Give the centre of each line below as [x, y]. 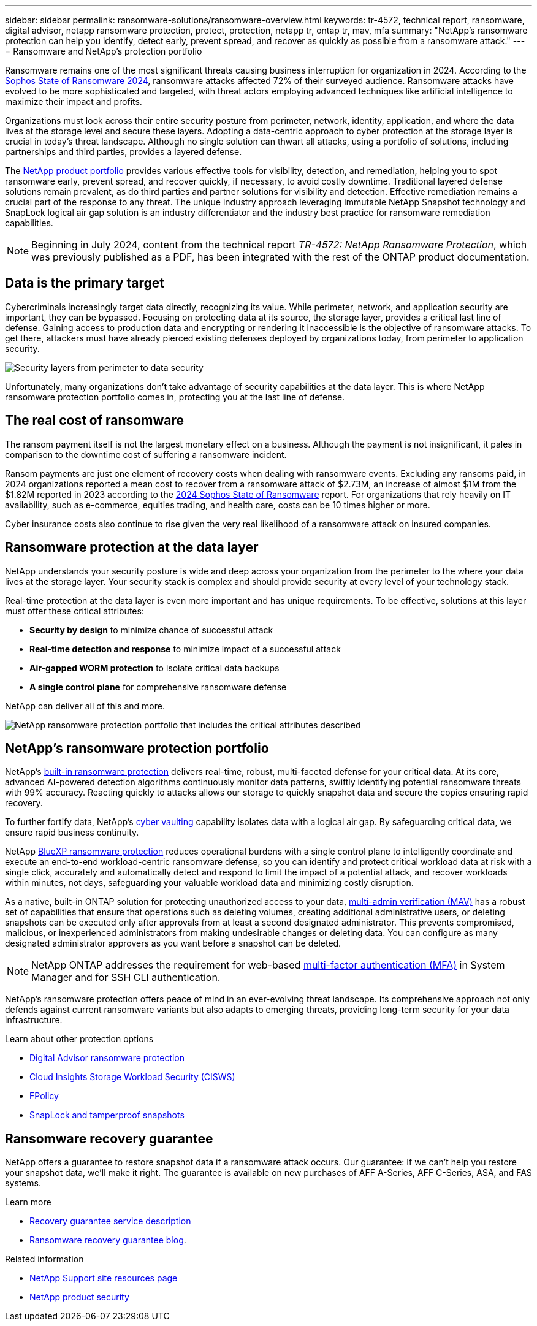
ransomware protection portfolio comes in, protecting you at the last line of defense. [175, 397]
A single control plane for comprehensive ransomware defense [158, 687]
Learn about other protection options [79, 1039]
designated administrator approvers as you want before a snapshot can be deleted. [173, 943]
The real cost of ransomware [94, 421]
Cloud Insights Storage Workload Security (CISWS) [132, 1077]
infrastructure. [34, 1020]
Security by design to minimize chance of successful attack [151, 630]
